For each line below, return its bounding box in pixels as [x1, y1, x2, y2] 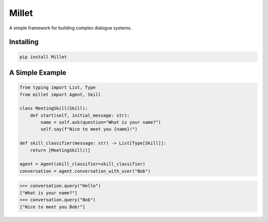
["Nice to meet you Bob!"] [19, 204, 85, 210]
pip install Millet [19, 54, 67, 60]
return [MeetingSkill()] [30, 147, 91, 153]
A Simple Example [9, 68, 67, 77]
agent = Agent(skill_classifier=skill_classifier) [19, 161, 146, 167]
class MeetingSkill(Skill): [19, 106, 88, 111]
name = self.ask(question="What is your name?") [40, 119, 161, 125]
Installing [9, 38, 39, 46]
